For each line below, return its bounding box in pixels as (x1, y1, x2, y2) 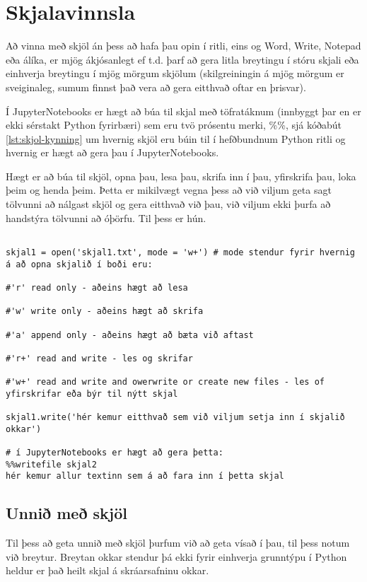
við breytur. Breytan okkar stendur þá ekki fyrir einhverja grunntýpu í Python (6, 549, 347, 564)
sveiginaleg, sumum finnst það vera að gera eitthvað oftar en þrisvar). (6, 79, 306, 94)
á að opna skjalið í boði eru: (6, 259, 153, 269)
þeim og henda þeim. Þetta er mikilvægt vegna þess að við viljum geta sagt (6, 182, 332, 197)
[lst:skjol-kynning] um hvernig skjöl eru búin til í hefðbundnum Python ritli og (6, 131, 346, 146)
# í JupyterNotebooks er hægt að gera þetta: (6, 448, 223, 458)
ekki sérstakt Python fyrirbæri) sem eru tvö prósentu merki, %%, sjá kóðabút (6, 117, 342, 132)
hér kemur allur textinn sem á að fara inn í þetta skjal (6, 471, 284, 482)
